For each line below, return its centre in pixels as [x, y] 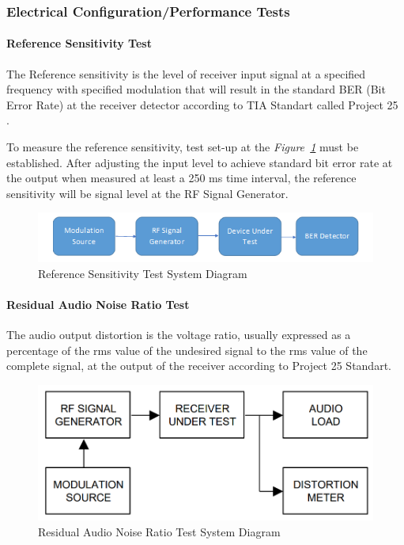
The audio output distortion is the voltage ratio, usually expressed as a [179, 335]
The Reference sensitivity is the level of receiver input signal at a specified [186, 73]
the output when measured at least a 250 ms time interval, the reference [181, 178]
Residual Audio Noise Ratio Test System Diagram [159, 531]
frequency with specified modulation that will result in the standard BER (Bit [196, 89]
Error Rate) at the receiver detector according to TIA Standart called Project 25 [202, 104]
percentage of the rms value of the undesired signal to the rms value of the [187, 350]
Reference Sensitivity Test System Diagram [143, 273]
